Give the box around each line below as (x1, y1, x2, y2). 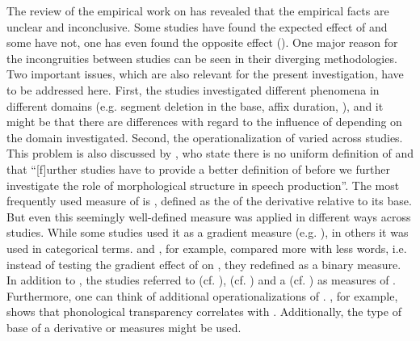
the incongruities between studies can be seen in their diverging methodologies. (6, 49, 397, 66)
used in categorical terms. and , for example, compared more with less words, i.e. (6, 239, 407, 256)
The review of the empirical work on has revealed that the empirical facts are (6, 2, 389, 19)
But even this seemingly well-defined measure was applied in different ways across (6, 208, 411, 225)
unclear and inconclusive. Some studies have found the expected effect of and (6, 18, 388, 35)
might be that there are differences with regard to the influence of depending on (6, 113, 402, 130)
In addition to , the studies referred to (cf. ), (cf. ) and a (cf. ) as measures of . (6, 272, 396, 288)
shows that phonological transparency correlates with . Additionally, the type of (6, 303, 401, 320)
